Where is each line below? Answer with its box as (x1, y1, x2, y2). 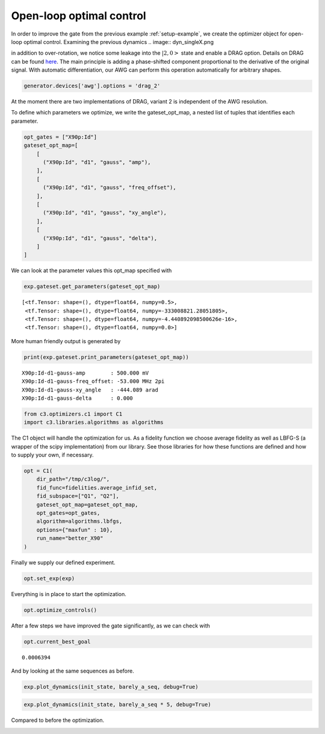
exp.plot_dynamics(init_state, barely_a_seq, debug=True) (23, 683, 199, 690)
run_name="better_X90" (36, 535, 104, 542)
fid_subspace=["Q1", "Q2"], (36, 493, 120, 500)
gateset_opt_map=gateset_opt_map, (36, 501, 138, 508)
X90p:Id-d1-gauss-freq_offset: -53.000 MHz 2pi (22, 378, 165, 385)
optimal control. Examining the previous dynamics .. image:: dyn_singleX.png (23, 38, 214, 45)
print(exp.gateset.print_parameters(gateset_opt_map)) (23, 353, 189, 361)
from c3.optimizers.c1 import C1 (23, 410, 123, 417)
